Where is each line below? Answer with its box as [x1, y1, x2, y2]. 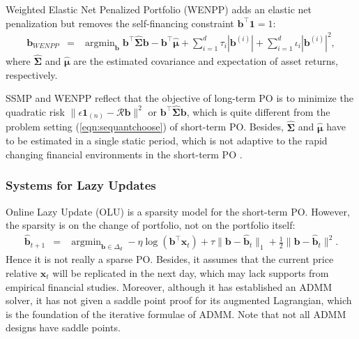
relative [6, 265, 38, 280]
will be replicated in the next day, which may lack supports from [52, 265, 329, 280]
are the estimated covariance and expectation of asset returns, [73, 53, 338, 68]
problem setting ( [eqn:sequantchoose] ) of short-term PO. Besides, [6, 119, 284, 134]
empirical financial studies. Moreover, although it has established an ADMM [6, 279, 333, 294]
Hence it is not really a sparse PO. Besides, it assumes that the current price [6, 252, 334, 266]
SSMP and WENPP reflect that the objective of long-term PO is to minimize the [6, 91, 353, 105]
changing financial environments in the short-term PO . [6, 146, 243, 161]
